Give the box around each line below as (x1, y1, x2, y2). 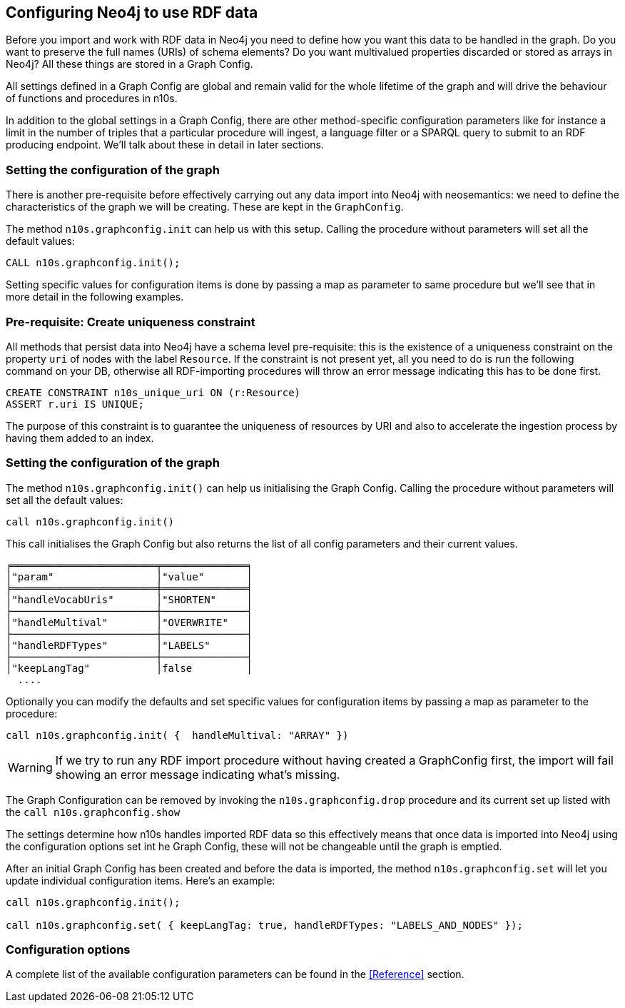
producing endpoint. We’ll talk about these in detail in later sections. (6, 138, 324, 151)
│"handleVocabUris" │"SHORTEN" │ (6, 593, 253, 605)
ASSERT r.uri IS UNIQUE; (6, 398, 144, 410)
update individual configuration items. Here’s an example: (6, 874, 275, 887)
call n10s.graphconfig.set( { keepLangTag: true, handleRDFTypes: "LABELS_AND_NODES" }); (6, 919, 523, 931)
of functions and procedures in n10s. (6, 92, 178, 105)
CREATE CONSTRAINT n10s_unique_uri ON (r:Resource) (6, 386, 301, 398)
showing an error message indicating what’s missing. (55, 767, 340, 782)
